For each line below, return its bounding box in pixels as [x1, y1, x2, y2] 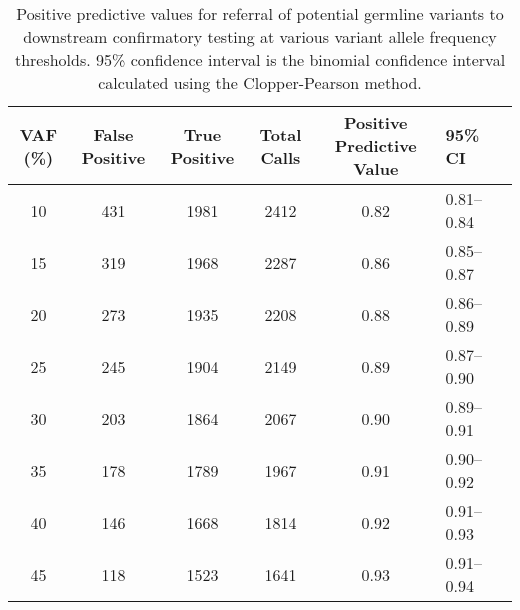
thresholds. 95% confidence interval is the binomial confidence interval [14, 48, 506, 71]
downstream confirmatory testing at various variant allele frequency [23, 25, 497, 48]
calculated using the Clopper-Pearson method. [98, 71, 422, 94]
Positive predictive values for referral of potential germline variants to [16, 2, 504, 25]
